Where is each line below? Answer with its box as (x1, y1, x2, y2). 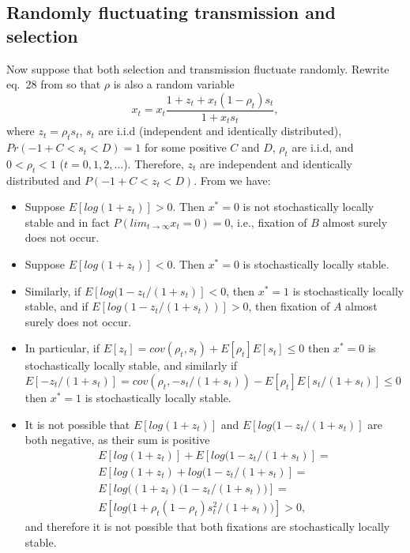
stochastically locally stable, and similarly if (24, 357, 238, 374)
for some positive (144, 139, 227, 156)
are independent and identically (200, 155, 352, 171)
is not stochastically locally (243, 198, 374, 215)
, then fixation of (248, 298, 330, 314)
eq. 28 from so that (6, 76, 101, 92)
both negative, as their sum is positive (24, 431, 210, 448)
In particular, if (24, 340, 100, 356)
